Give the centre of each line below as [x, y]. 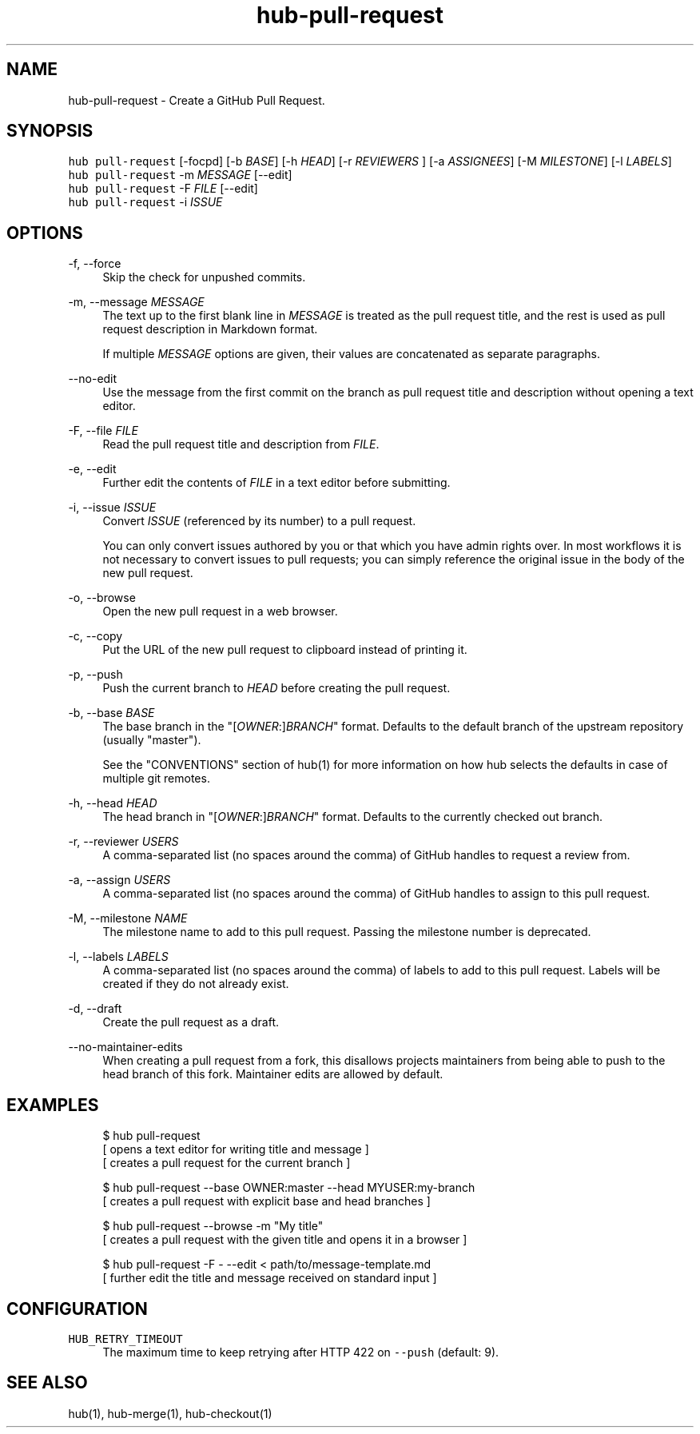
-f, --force [95, 264]
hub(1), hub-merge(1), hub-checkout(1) [170, 1413]
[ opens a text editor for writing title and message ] [236, 1149]
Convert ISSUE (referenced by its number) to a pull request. [259, 521]
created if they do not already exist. [196, 984]
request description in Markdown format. [210, 329]
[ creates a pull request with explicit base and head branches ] [266, 1201]
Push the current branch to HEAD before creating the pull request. [276, 688]
